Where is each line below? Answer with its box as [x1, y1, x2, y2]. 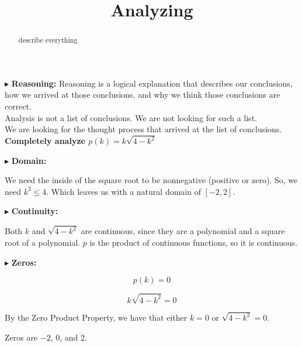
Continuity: [11, 205, 58, 217]
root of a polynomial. [5, 236, 81, 248]
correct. [5, 100, 32, 112]
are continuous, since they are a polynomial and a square [81, 225, 285, 237]
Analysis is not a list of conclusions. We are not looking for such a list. [5, 111, 257, 123]
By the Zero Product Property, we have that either [5, 311, 188, 323]
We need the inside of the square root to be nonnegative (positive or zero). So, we [5, 174, 298, 186]
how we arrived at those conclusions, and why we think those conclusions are [5, 88, 280, 101]
